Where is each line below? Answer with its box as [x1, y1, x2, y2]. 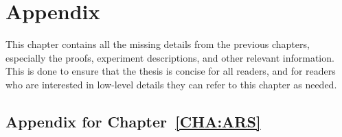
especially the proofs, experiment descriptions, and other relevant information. [5, 50, 334, 64]
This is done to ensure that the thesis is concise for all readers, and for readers [5, 64, 336, 78]
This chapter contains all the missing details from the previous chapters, [5, 37, 310, 51]
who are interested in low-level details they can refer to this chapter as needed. [5, 77, 337, 91]
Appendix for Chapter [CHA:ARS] [5, 110, 261, 132]
